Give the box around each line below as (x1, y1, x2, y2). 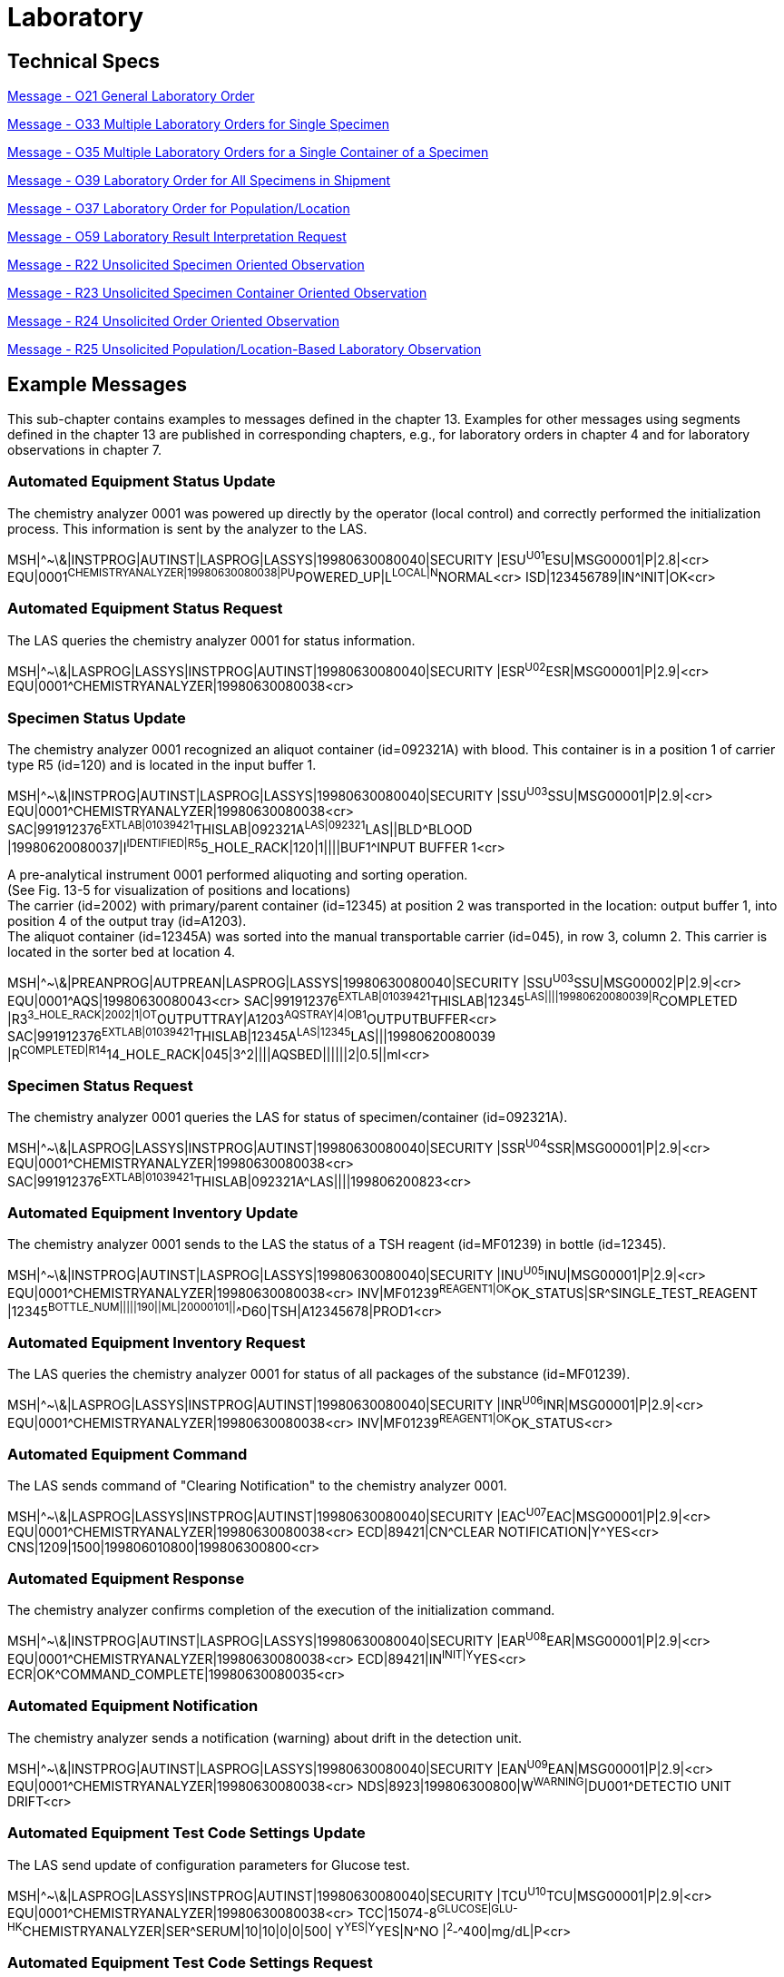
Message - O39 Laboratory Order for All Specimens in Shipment (7, 172, 391, 189)
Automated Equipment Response (7, 1569, 245, 1588)
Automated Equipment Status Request (7, 599, 283, 618)
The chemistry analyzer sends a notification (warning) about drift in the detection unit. (7, 1729, 523, 1746)
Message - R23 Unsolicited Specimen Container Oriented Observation (7, 285, 427, 301)
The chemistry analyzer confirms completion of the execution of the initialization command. (7, 1602, 555, 1618)
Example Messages (7, 372, 187, 396)
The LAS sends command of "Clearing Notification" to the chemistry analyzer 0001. (7, 1478, 507, 1494)
